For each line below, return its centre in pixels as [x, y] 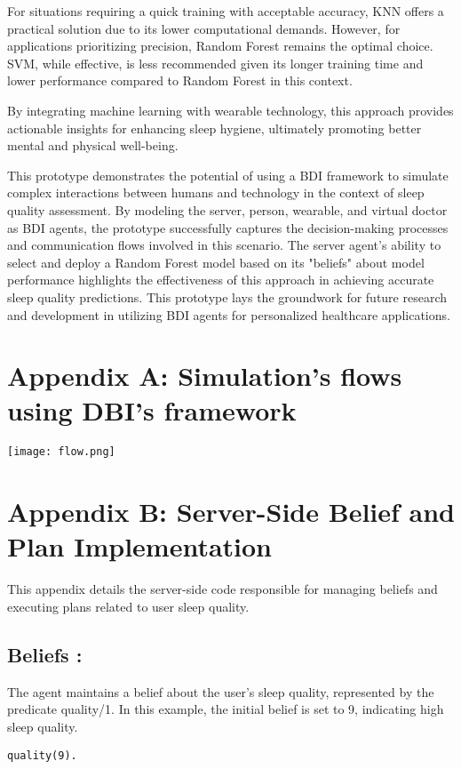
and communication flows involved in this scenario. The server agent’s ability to [224, 245]
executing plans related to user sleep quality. [128, 606]
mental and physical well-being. [93, 145]
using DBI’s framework [152, 410]
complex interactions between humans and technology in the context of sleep [216, 192]
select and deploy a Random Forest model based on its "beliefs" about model [216, 262]
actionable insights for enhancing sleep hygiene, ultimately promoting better [215, 128]
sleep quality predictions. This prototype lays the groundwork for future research [227, 296]
